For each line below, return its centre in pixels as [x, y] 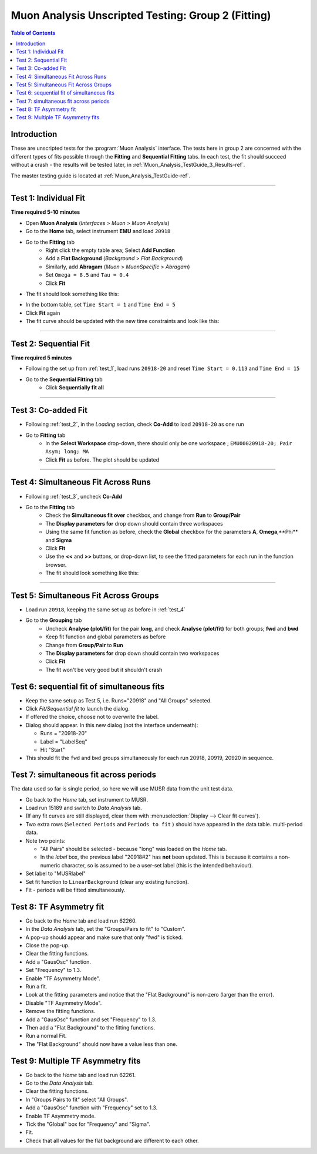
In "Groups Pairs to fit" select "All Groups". [77, 1099]
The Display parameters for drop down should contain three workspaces [134, 523]
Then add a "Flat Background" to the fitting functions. [90, 1027]
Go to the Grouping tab [54, 620]
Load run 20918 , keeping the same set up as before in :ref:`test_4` [106, 610]
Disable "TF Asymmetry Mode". [64, 1003]
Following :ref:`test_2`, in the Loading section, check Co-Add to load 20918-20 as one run [135, 424]
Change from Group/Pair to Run [84, 645]
